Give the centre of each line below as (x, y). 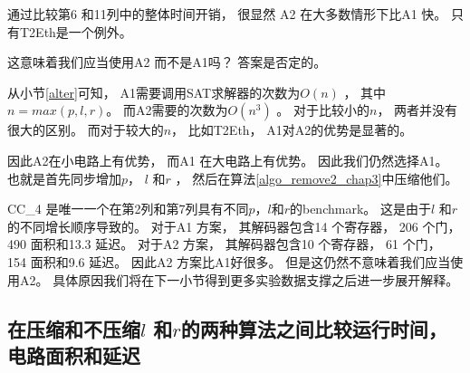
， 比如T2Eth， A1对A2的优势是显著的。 (292, 130)
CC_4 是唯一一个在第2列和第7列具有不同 (128, 209)
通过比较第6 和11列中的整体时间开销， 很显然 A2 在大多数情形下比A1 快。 (227, 14)
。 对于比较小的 (323, 110)
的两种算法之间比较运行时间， (314, 328)
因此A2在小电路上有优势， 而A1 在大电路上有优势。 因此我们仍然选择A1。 (228, 160)
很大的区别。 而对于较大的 (86, 130)
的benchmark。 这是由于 (360, 209)
